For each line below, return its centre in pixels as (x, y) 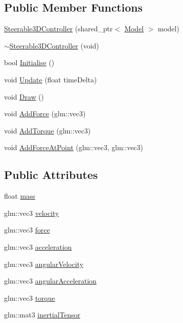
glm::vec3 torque (30, 297)
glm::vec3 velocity (32, 213)
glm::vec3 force (27, 230)
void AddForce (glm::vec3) (45, 113)
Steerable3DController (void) (54, 45)
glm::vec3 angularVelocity (44, 264)
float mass (20, 196)
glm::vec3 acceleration (38, 246)
